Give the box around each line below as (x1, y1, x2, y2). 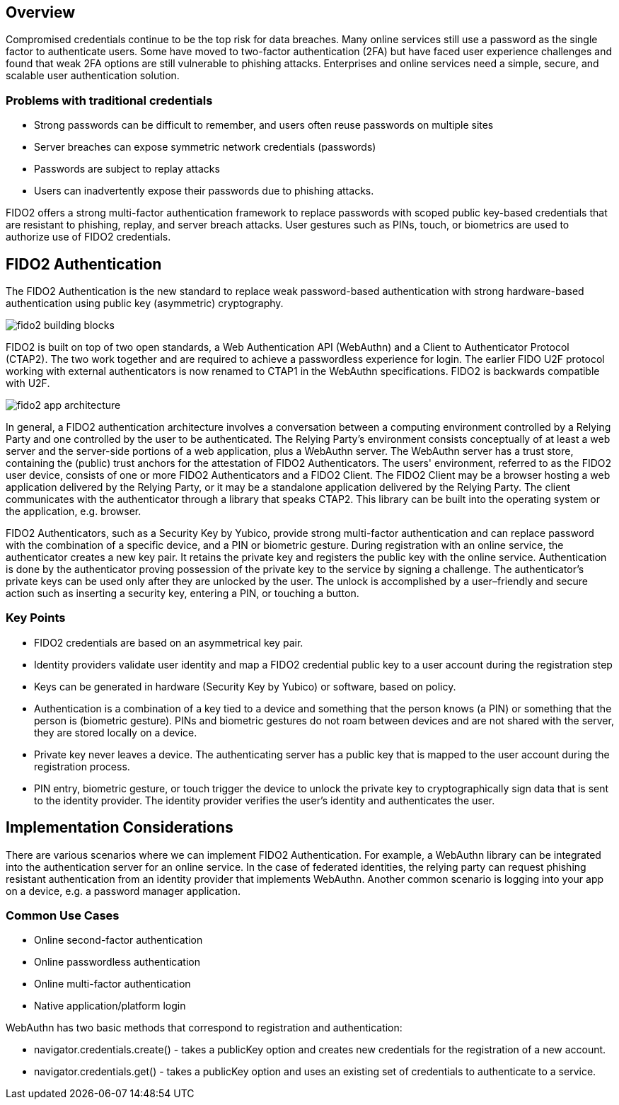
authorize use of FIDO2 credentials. (6, 231, 171, 243)
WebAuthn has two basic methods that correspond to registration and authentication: (6, 1022, 403, 1034)
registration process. (34, 760, 130, 773)
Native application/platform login (34, 1000, 186, 1012)
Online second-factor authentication (34, 934, 203, 947)
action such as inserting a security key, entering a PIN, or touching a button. (6, 587, 359, 600)
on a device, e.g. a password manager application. (6, 884, 241, 897)
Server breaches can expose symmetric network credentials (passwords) (34, 141, 376, 154)
